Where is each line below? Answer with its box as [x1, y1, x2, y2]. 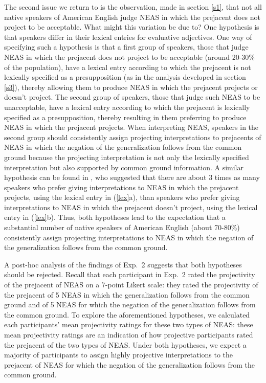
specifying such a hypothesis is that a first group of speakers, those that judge [4, 41, 249, 52]
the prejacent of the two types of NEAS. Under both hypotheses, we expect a [4, 339, 247, 350]
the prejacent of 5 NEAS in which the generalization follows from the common [4, 289, 250, 300]
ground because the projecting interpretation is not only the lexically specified [4, 151, 249, 162]
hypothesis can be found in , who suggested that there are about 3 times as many [4, 172, 260, 183]
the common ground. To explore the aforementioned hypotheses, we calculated [4, 309, 250, 320]
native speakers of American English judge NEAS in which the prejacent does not [4, 11, 260, 22]
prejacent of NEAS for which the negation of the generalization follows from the [4, 359, 255, 370]
